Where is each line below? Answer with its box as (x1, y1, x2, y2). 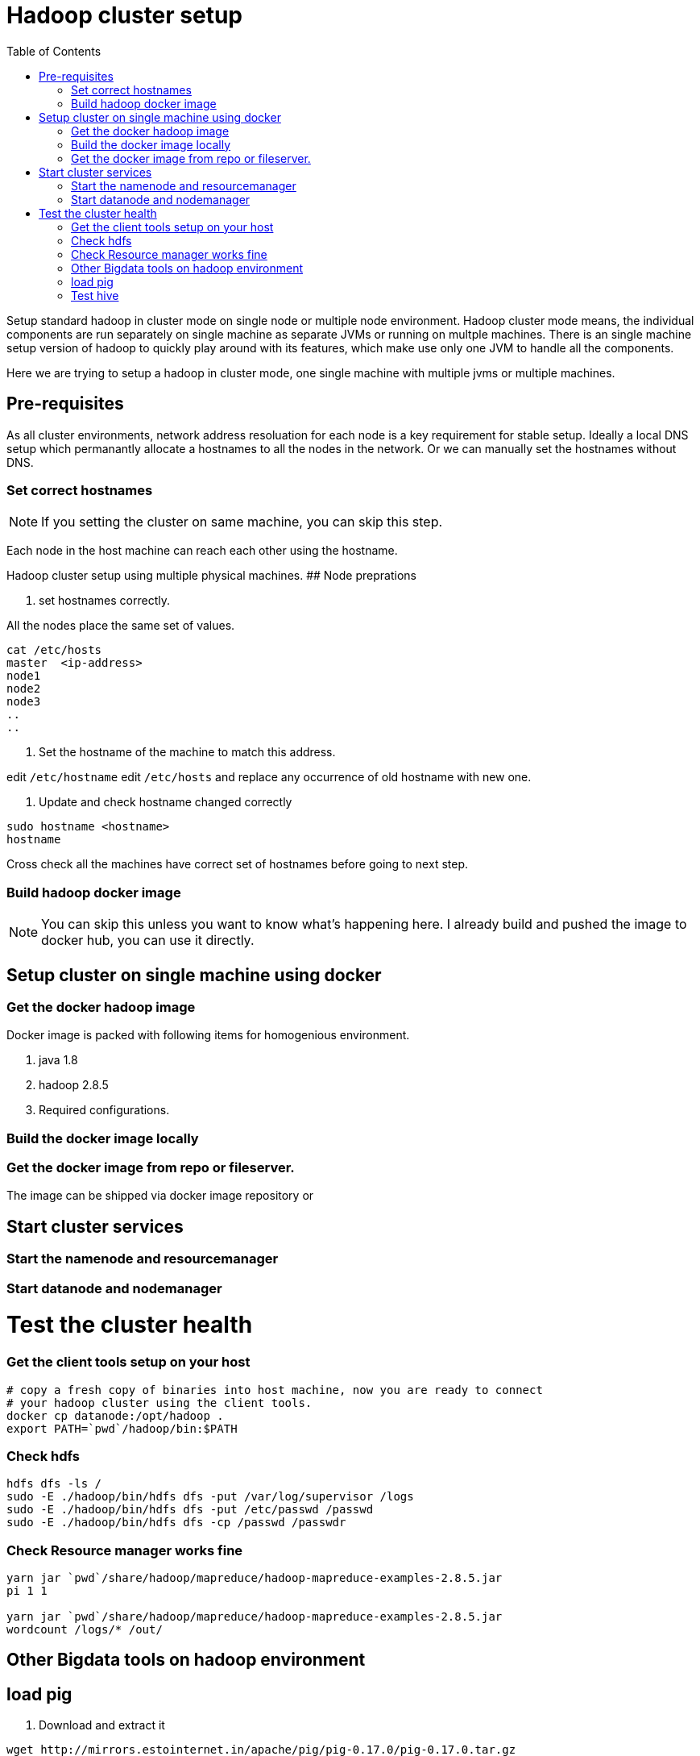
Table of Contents (6, 44, 101, 58)
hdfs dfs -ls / (6, 1477, 102, 1491)
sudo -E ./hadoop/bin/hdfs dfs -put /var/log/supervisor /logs (6, 1490, 414, 1504)
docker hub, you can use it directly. (41, 932, 255, 949)
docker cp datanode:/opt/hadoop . (6, 1409, 224, 1422)
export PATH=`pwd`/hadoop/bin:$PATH (6, 1421, 238, 1435)
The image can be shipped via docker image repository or (6, 1188, 314, 1203)
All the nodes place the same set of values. (6, 618, 235, 633)
